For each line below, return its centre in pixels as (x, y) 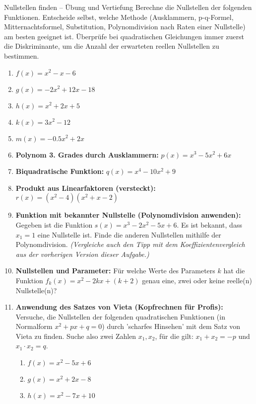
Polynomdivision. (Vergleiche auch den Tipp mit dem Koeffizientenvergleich (130, 244)
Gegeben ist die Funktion (54, 224)
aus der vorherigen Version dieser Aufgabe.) (82, 254)
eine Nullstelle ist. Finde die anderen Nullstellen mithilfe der (129, 234)
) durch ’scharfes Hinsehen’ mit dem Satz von (171, 326)
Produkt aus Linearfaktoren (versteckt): (86, 188)
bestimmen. (22, 55)
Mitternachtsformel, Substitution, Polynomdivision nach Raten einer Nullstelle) (125, 27)
